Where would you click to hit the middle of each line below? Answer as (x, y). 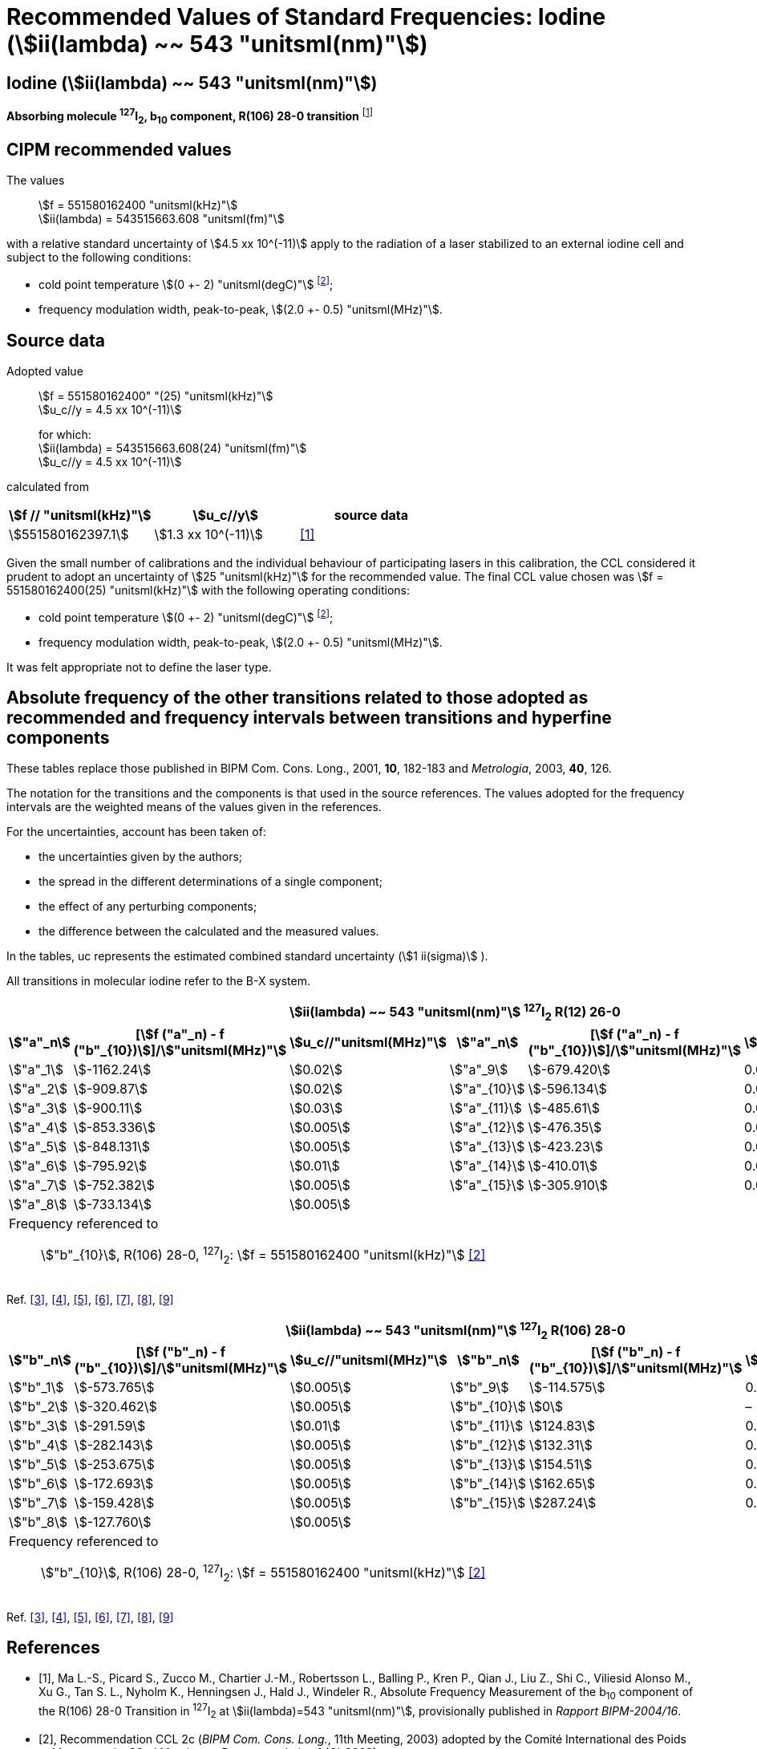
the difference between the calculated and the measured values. (209, 931)
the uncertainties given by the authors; (141, 857)
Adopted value (45, 371)
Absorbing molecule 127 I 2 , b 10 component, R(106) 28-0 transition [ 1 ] (190, 116)
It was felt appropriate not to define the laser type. (139, 667)
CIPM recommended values (119, 150)
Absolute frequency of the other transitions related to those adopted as (298, 698)
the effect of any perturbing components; (148, 907)
